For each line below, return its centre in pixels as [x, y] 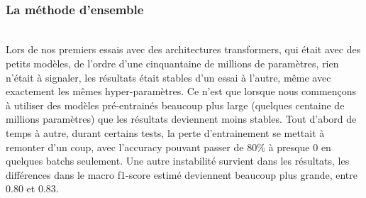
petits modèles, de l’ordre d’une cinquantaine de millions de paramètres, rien [172, 63]
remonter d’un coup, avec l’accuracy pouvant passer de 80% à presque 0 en [168, 147]
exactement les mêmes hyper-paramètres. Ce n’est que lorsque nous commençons [181, 91]
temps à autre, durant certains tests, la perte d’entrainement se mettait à [165, 132]
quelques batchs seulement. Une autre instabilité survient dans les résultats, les [178, 161]
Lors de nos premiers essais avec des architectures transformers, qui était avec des [183, 49]
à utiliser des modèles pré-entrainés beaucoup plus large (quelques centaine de [175, 105]
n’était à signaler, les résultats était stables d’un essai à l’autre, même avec [168, 77]
